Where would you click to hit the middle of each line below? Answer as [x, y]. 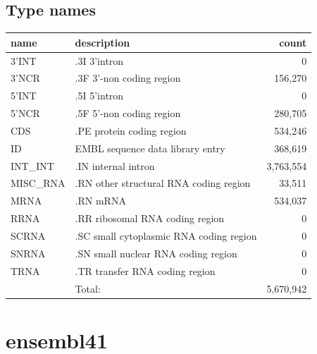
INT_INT [32, 165]
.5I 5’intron [99, 96]
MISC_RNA [38, 183]
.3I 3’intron [99, 60]
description [102, 42]
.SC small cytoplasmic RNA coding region [166, 235]
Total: [88, 288]
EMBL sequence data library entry [150, 148]
